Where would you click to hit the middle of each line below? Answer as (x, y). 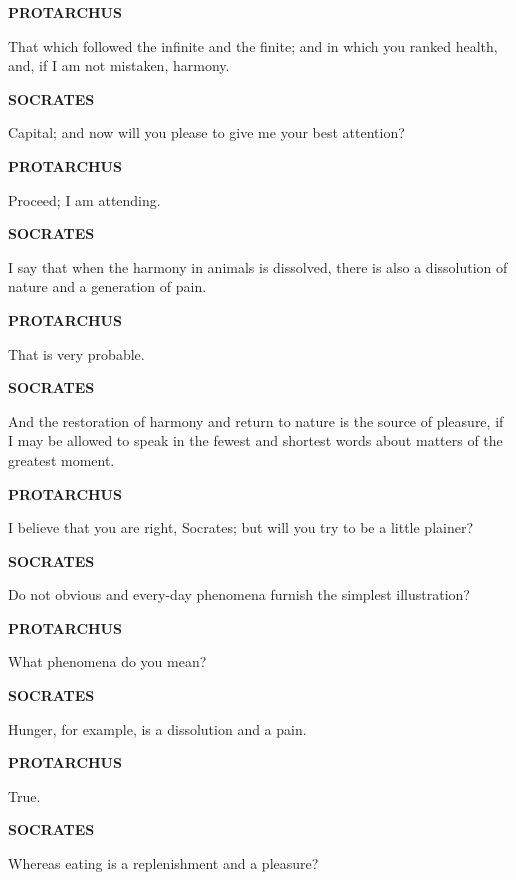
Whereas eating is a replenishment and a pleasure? (163, 863)
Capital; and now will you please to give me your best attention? (206, 132)
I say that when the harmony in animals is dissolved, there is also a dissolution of (258, 266)
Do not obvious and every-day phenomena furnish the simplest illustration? (239, 594)
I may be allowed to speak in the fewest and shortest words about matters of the (255, 440)
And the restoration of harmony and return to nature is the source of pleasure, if (256, 420)
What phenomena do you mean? (107, 661)
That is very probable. (76, 353)
